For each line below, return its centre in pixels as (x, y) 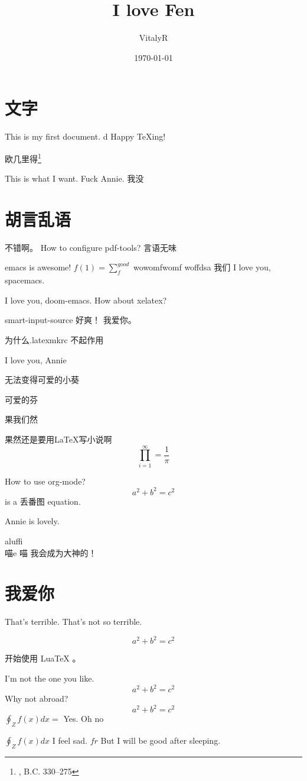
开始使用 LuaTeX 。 (43, 658)
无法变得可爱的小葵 (42, 380)
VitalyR (153, 38)
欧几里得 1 (23, 157)
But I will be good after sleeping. (161, 740)
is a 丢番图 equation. (43, 501)
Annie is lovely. (32, 521)
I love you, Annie (36, 359)
